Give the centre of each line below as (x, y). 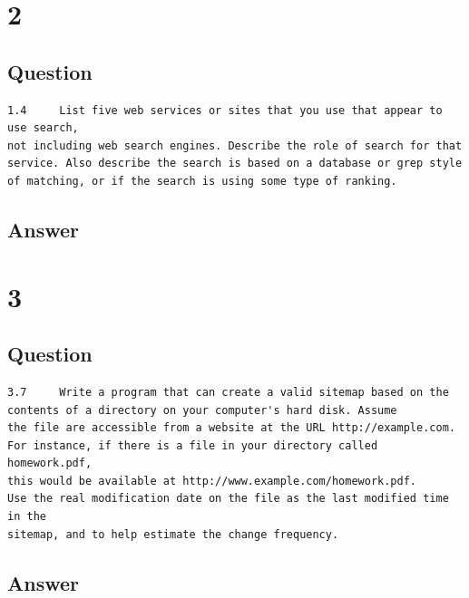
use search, (43, 128)
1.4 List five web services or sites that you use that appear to (225, 110)
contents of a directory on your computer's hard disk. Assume (202, 410)
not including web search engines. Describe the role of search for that (235, 145)
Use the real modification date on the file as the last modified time (228, 499)
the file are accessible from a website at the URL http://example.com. (231, 428)
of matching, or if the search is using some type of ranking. (202, 181)
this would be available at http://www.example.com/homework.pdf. (212, 481)
